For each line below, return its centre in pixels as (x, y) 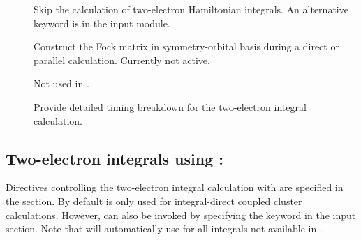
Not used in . (61, 83)
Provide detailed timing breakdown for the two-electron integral (170, 106)
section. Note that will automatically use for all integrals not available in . (164, 228)
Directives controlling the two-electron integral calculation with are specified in (175, 187)
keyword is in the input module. (102, 23)
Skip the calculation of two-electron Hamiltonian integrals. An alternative (191, 9)
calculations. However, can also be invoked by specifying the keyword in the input (181, 215)
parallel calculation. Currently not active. (122, 60)
